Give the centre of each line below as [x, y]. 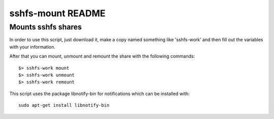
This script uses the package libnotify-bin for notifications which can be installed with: [99, 94]
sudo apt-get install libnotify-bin [64, 105]
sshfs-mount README [58, 13]
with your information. [32, 47]
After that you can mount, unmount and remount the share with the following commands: [102, 56]
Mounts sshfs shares [46, 27]
